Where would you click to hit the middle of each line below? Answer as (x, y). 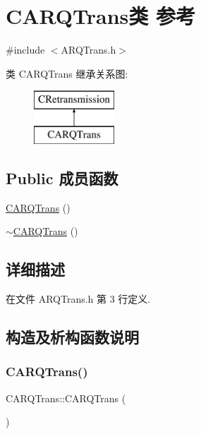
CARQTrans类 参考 (101, 16)
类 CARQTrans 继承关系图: (67, 73)
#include (25, 50)
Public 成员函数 (62, 177)
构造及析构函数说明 (72, 337)
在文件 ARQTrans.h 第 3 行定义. (78, 299)
